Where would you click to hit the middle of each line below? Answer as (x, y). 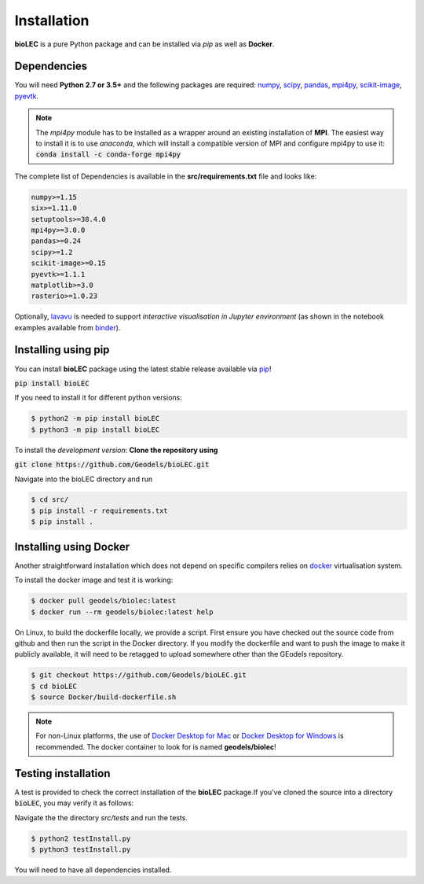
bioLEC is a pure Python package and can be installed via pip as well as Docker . (144, 44)
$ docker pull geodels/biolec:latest (104, 601)
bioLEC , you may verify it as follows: (74, 803)
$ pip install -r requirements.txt (99, 510)
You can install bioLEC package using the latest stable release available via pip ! (143, 369)
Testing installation (62, 773)
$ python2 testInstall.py (81, 838)
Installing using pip (62, 350)
